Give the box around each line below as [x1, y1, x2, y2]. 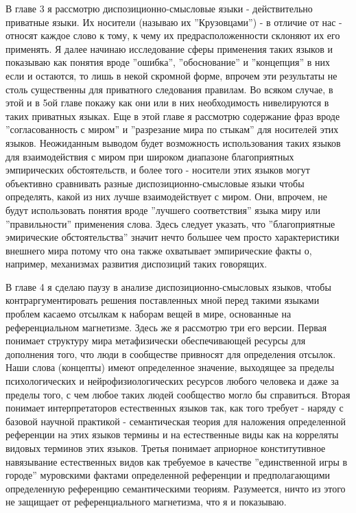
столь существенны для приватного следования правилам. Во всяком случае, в [5, 82, 333, 96]
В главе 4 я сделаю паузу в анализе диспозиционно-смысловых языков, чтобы [5, 279, 331, 294]
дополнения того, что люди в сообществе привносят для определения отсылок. [5, 346, 336, 361]
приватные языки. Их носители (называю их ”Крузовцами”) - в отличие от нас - [5, 14, 342, 29]
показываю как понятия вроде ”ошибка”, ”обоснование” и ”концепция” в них [5, 55, 330, 69]
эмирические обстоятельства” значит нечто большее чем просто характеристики [5, 230, 340, 244]
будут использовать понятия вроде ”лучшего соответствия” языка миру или [5, 202, 320, 217]
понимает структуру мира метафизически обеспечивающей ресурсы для [5, 333, 306, 348]
